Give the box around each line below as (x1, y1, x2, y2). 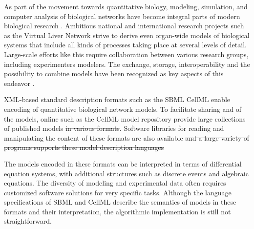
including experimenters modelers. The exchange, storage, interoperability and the (4, 59, 250, 69)
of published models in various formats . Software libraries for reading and (4, 123, 224, 133)
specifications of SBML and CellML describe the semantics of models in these (4, 197, 236, 207)
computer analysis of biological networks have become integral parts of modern (4, 11, 240, 21)
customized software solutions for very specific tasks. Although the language (4, 187, 232, 197)
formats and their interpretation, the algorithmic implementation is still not (4, 206, 231, 216)
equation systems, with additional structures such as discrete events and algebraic (4, 168, 249, 178)
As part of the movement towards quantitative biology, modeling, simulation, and (4, 1, 248, 11)
